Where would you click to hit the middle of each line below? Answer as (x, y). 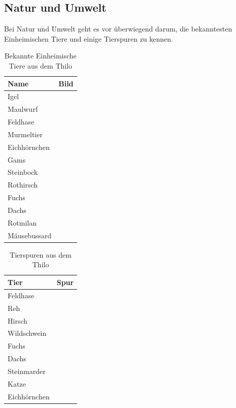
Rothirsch (23, 185)
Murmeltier (25, 134)
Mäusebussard (30, 235)
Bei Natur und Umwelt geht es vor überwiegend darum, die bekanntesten (118, 29)
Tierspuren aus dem (41, 254)
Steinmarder (27, 371)
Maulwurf (23, 109)
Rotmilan (22, 222)
